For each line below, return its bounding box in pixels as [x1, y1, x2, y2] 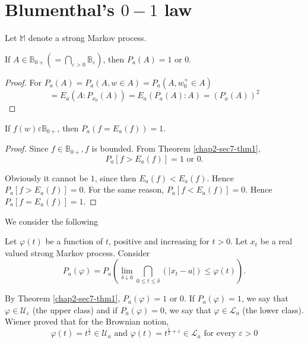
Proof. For [5, 75, 42, 88]
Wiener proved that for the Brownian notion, [5, 315, 169, 328]
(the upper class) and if [32, 303, 118, 316]
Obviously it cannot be [5, 171, 88, 184]
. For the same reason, [83, 183, 164, 196]
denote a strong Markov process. [28, 32, 147, 44]
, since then [94, 171, 136, 184]
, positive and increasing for [109, 235, 209, 247]
